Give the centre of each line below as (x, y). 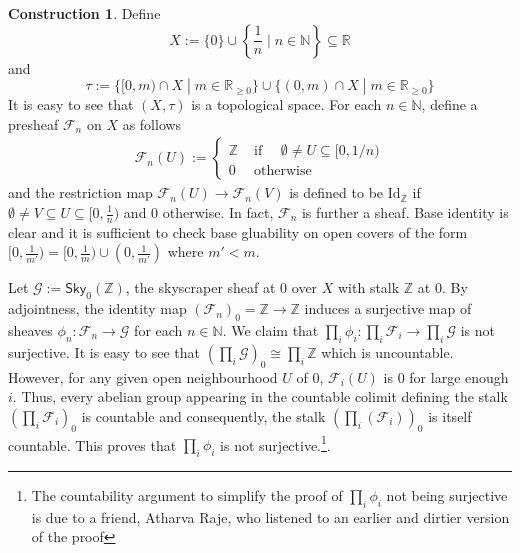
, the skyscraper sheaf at (200, 287)
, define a (449, 104)
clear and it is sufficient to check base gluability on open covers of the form (238, 231)
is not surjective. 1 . (275, 443)
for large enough (459, 376)
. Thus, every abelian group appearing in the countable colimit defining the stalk (260, 396)
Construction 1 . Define (84, 13)
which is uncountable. (387, 351)
